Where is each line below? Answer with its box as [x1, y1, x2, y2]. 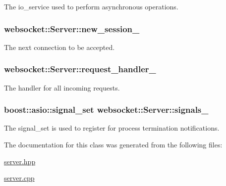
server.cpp [4, 173, 35, 183]
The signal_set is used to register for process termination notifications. [4, 123, 220, 133]
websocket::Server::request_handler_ [4, 63, 156, 75]
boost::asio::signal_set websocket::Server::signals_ [4, 103, 209, 116]
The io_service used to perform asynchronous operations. [4, 1, 178, 11]
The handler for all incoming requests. [4, 82, 120, 93]
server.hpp [4, 156, 36, 166]
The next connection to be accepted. [4, 42, 115, 52]
